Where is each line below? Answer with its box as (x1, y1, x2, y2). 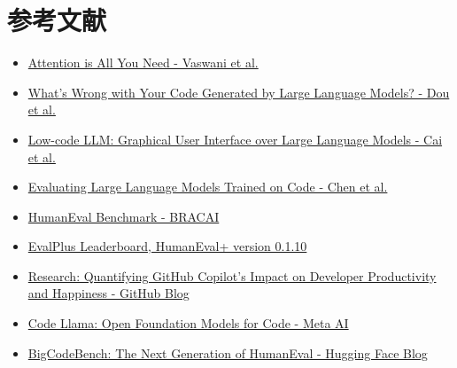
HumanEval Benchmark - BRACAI (27, 207, 220, 225)
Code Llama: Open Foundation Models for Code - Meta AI (27, 314, 349, 333)
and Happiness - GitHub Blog (27, 284, 190, 302)
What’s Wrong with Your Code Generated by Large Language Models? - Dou (27, 82, 450, 101)
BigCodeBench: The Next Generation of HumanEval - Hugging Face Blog (27, 343, 428, 362)
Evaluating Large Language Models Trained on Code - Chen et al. (27, 177, 388, 196)
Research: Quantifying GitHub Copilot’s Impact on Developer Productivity (27, 266, 437, 285)
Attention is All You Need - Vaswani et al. (27, 53, 259, 72)
